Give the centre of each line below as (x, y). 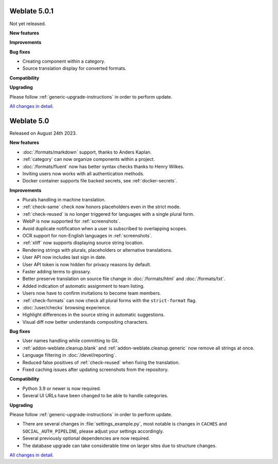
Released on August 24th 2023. (43, 133)
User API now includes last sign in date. (64, 257)
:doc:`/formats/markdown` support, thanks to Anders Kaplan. (87, 152)
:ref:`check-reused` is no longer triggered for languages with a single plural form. (108, 214)
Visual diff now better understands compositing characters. (85, 322)
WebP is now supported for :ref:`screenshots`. (71, 221)
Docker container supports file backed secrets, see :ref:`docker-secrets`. (100, 181)
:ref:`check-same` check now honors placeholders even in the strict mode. (102, 207)
